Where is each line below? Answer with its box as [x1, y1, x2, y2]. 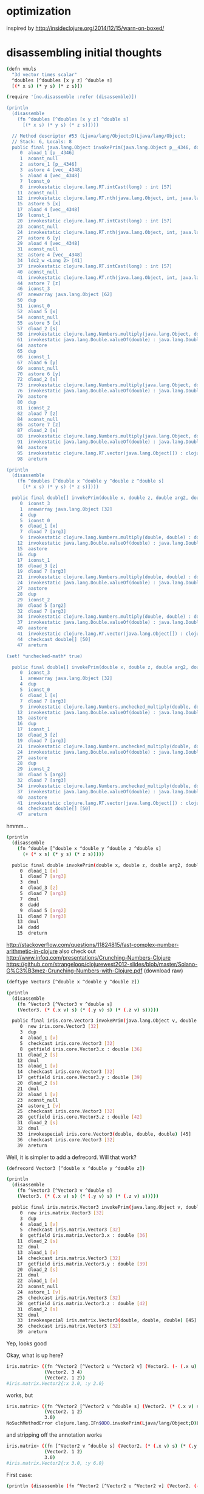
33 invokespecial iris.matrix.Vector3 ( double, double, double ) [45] [17, 1317, 197, 1323]
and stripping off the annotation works [6, 1431, 102, 1439]
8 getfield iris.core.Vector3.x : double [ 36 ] [19, 1046, 143, 1052]
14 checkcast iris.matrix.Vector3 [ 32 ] [17, 1255, 121, 1261]
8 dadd [19, 902, 39, 908]
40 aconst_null [17, 269, 59, 275]
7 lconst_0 [19, 178, 50, 184]
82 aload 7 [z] [17, 410, 59, 417]
